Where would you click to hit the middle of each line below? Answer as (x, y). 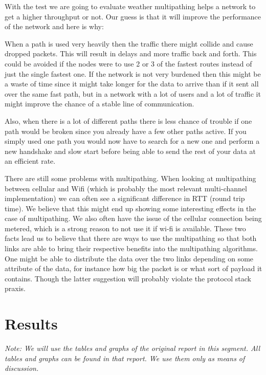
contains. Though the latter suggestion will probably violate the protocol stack (128, 278)
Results (31, 324)
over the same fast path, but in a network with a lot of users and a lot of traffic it (133, 93)
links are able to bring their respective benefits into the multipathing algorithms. (131, 248)
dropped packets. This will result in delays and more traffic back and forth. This (131, 53)
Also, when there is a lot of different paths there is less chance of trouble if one (128, 120)
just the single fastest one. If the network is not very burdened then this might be (133, 73)
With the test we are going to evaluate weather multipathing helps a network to (130, 6)
